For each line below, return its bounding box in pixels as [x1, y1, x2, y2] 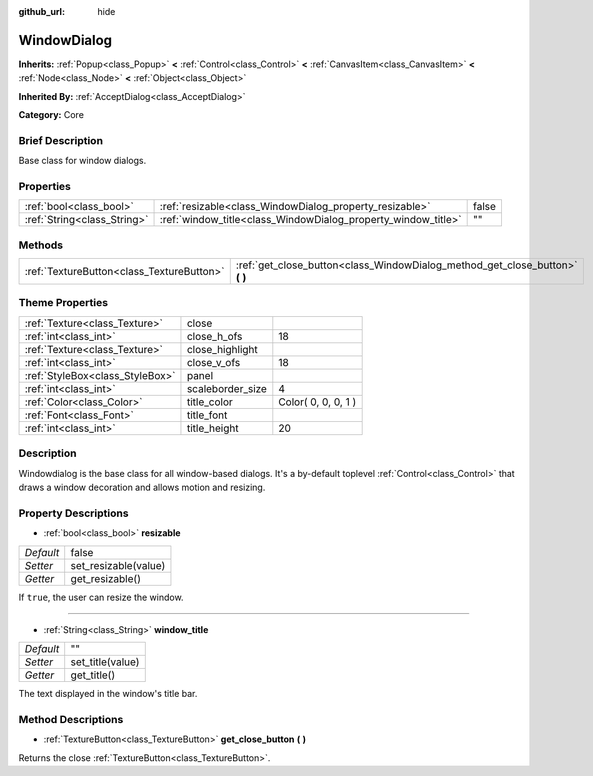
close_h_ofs [186, 329, 243, 343]
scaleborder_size [186, 381, 267, 395]
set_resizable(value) [70, 558, 166, 572]
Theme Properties [18, 296, 109, 310]
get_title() [70, 668, 115, 682]
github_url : [18, 6, 65, 17]
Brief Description [18, 133, 104, 147]
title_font [186, 408, 228, 422]
